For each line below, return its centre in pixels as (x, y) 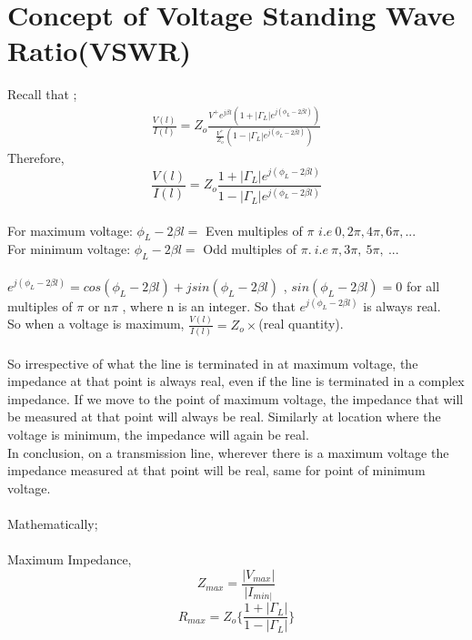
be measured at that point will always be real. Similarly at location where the (224, 417)
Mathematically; (53, 523)
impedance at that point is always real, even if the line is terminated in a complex (236, 381)
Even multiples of (254, 230)
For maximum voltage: (70, 230)
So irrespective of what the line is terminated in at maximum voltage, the (213, 363)
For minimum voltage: (69, 249)
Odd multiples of (250, 249)
